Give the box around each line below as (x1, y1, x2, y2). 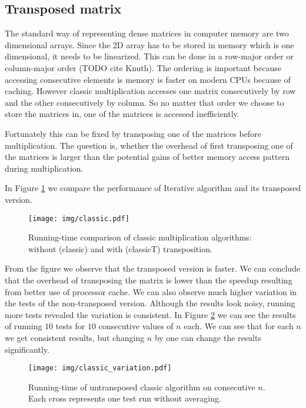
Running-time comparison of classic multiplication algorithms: (28, 231, 252, 243)
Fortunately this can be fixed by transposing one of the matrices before (5, 127, 261, 139)
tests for (55, 320, 85, 332)
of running (5, 320, 42, 332)
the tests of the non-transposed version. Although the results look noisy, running (5, 297, 295, 309)
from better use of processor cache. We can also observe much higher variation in (5, 285, 297, 297)
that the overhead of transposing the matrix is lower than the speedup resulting (5, 273, 292, 286)
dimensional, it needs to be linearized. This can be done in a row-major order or (5, 50, 294, 62)
